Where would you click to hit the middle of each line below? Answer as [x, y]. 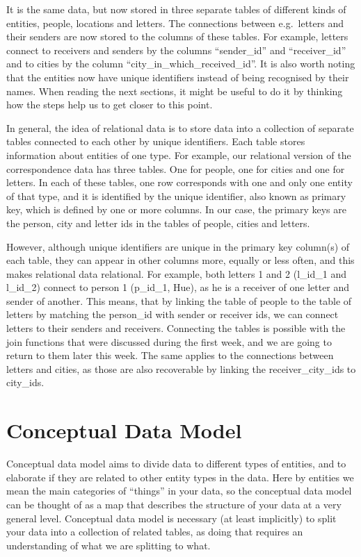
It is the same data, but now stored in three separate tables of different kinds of [176, 9]
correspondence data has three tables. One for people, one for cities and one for [176, 168]
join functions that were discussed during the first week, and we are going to [169, 341]
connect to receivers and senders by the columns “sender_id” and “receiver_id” [176, 50]
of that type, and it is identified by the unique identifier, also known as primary [176, 196]
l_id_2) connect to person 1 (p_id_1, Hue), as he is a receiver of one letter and [178, 287]
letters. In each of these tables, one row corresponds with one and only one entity [179, 182]
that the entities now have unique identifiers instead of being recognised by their [178, 77]
